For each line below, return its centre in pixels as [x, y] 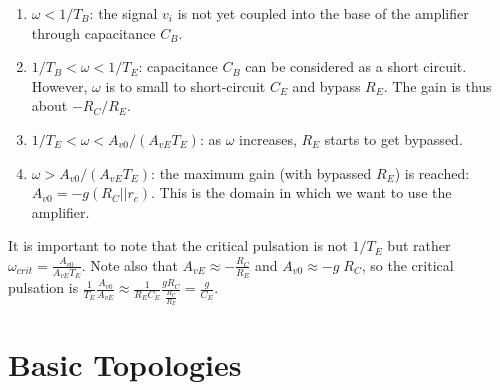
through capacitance [93, 32]
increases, [268, 138]
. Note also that [129, 264]
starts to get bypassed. [393, 138]
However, [59, 85]
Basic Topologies [125, 363]
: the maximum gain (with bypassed [261, 172]
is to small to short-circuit [185, 85]
